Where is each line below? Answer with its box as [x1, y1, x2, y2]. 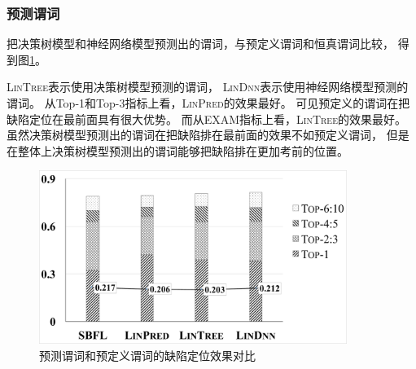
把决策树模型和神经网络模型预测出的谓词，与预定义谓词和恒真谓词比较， [7, 35, 394, 52]
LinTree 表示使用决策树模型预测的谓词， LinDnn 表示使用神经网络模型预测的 [7, 78, 409, 95]
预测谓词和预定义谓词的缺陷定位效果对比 [39, 346, 256, 363]
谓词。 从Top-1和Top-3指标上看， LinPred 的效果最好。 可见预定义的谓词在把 [7, 94, 410, 111]
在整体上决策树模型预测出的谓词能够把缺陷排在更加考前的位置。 [7, 142, 348, 159]
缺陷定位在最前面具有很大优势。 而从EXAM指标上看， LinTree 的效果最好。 [7, 110, 406, 127]
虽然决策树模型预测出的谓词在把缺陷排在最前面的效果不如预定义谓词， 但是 [7, 126, 409, 143]
